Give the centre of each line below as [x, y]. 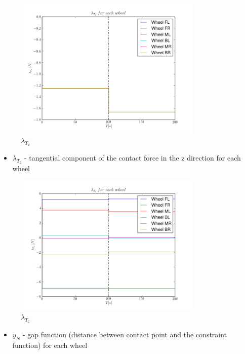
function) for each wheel [50, 345]
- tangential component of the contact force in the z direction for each [132, 158]
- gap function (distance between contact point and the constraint [125, 335]
